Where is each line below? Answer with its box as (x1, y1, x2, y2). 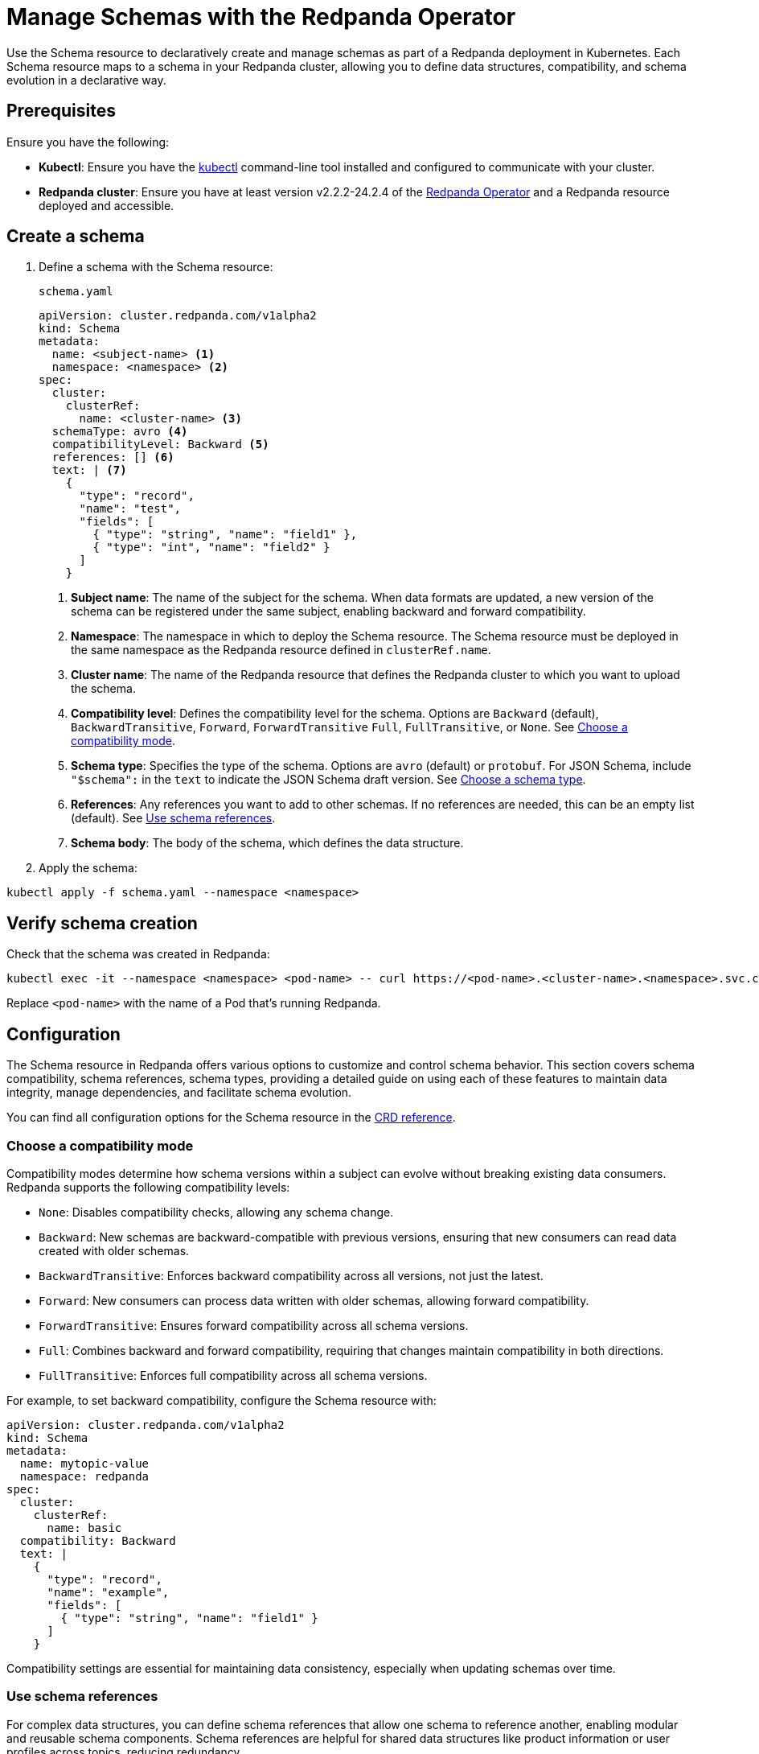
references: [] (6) (51, 451, 174, 464)
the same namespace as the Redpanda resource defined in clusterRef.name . (71, 643, 491, 657)
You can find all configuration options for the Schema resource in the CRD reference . (6, 1110, 456, 1125)
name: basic (47, 1521, 122, 1534)
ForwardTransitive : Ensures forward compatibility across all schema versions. (39, 1318, 469, 1332)
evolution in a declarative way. (6, 72, 166, 87)
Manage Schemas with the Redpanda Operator (6, 3, 516, 31)
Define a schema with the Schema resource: (39, 260, 273, 274)
